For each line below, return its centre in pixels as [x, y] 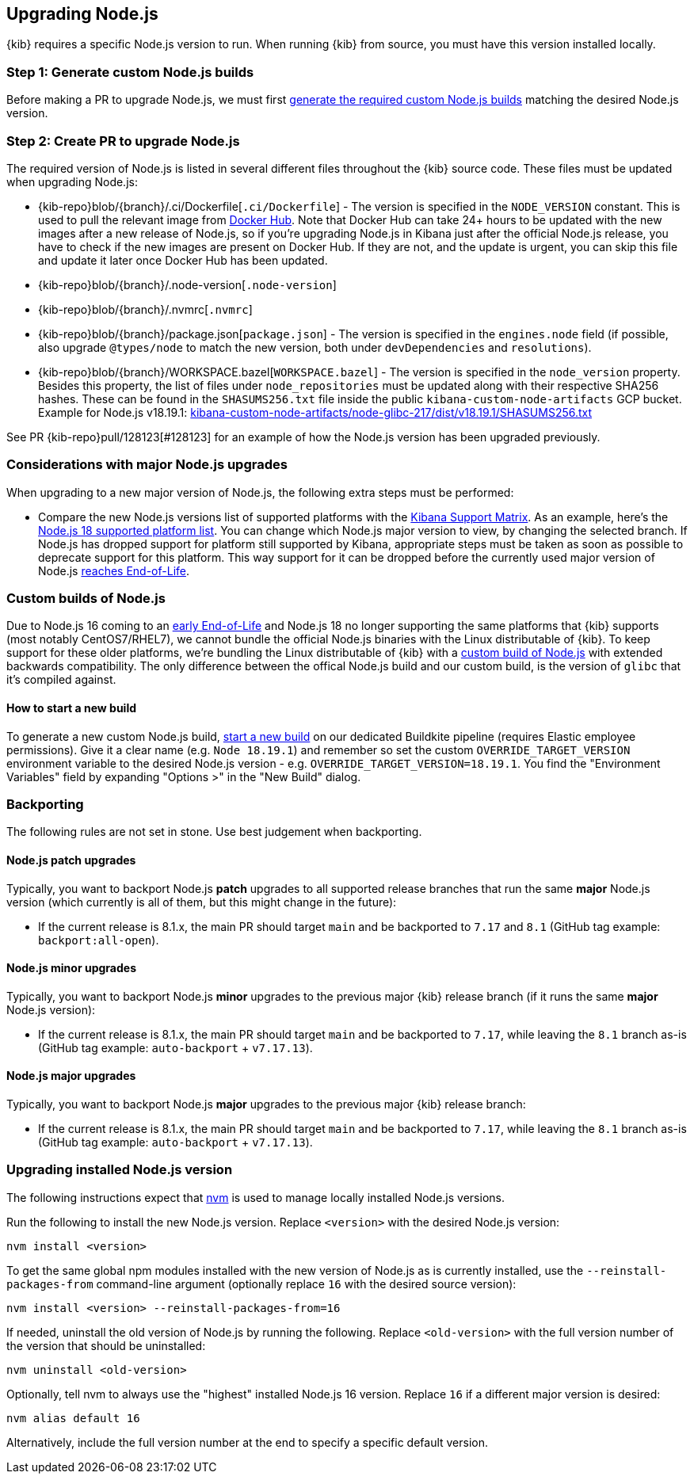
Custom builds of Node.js [86, 599]
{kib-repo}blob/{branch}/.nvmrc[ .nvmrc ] [145, 309]
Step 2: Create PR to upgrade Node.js [123, 141]
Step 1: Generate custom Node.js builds [130, 72]
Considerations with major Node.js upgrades [147, 465]
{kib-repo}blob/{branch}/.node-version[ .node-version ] [187, 284]
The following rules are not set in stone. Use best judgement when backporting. [214, 832]
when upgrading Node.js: [72, 181]
